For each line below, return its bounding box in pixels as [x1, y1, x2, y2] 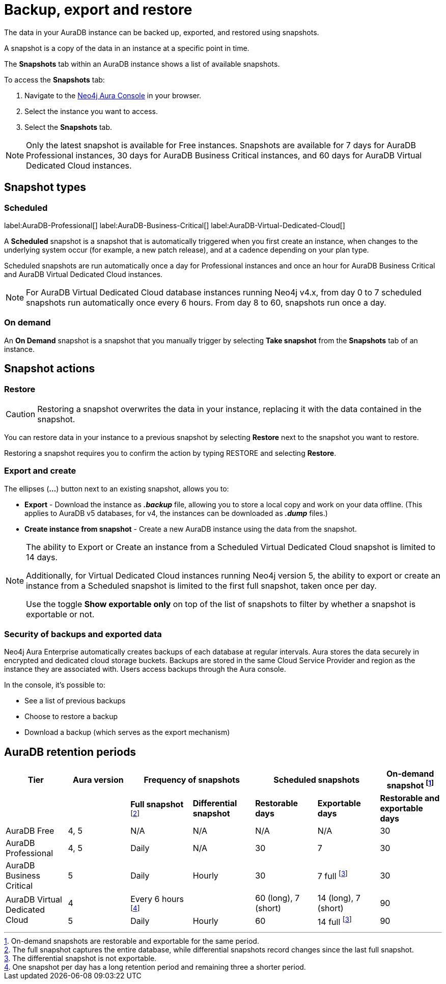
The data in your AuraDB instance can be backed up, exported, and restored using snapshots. [4, 28, 319, 37]
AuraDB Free [6, 825, 54, 836]
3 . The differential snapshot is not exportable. [4, 953, 157, 963]
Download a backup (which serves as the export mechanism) [24, 728, 230, 737]
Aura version [72, 774, 124, 785]
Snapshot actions [4, 362, 95, 375]
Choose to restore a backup [24, 712, 118, 721]
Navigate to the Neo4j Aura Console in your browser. [24, 91, 202, 100]
